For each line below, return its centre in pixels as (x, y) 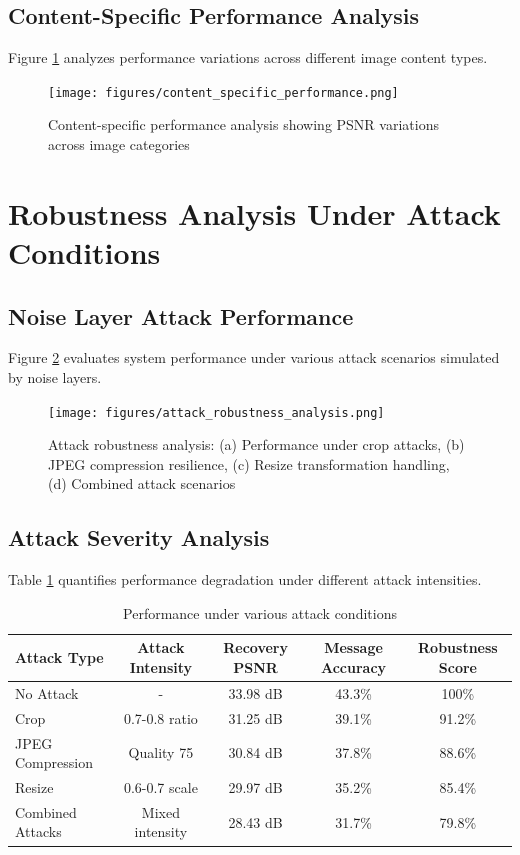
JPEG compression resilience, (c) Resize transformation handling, (249, 463)
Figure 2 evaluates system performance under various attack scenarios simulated (254, 357)
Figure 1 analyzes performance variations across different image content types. (248, 57)
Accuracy (353, 667)
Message (353, 647)
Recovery (255, 647)
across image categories (119, 144)
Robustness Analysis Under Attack (254, 212)
